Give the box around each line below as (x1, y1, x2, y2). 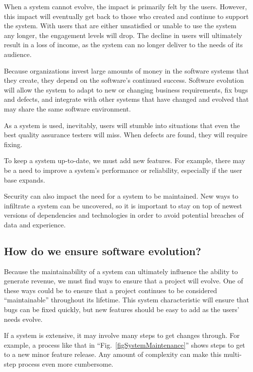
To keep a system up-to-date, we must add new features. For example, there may (4, 155, 245, 166)
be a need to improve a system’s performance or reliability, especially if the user (4, 165, 242, 175)
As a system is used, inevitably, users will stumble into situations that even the (4, 120, 240, 130)
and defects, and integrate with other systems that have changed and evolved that (4, 94, 249, 104)
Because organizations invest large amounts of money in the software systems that (4, 65, 249, 75)
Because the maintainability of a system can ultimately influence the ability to (4, 266, 238, 276)
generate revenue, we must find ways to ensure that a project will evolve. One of (4, 276, 243, 286)
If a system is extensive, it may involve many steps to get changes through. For (4, 330, 240, 340)
